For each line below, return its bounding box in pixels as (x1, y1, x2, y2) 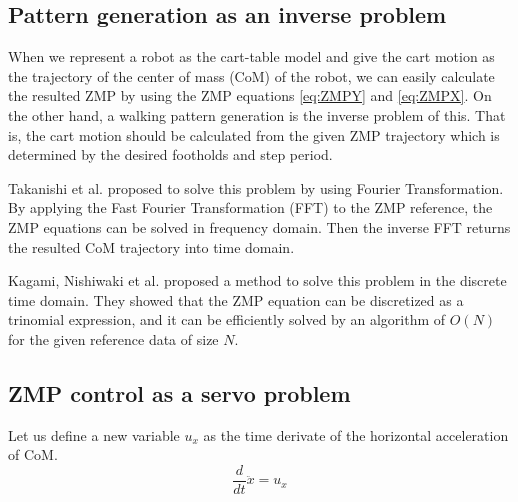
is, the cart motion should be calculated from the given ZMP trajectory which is (8, 124, 500, 145)
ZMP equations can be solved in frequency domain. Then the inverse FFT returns (8, 216, 511, 237)
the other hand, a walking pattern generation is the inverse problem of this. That (8, 104, 506, 125)
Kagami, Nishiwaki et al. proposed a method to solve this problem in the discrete (8, 270, 507, 291)
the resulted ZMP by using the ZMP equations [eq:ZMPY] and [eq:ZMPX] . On (8, 85, 492, 106)
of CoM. (8, 444, 58, 465)
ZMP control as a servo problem (8, 377, 351, 408)
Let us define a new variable (8, 424, 180, 445)
